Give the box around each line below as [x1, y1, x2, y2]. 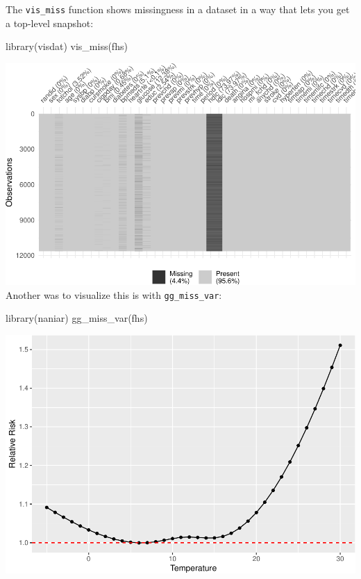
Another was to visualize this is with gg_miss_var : [6, 287, 222, 302]
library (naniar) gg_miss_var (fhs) [6, 311, 148, 325]
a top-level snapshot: [6, 15, 94, 30]
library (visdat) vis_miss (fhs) [6, 39, 128, 54]
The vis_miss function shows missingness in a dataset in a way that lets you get [6, 2, 350, 16]
